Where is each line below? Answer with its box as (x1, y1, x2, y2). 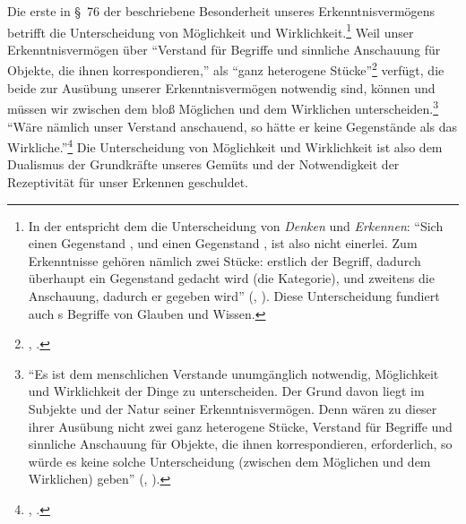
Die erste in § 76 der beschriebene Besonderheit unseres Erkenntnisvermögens (7, 2, 436, 20)
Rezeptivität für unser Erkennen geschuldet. (7, 172, 249, 191)
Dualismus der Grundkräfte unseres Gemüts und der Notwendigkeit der (7, 155, 400, 174)
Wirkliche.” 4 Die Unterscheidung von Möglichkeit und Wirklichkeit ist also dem (7, 135, 443, 156)
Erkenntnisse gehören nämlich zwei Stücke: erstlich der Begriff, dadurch (28, 251, 421, 270)
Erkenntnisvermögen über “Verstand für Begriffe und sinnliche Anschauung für (7, 39, 441, 58)
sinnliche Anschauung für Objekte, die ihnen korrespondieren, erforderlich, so (28, 434, 453, 453)
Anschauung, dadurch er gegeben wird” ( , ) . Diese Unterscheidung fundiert (28, 286, 440, 305)
